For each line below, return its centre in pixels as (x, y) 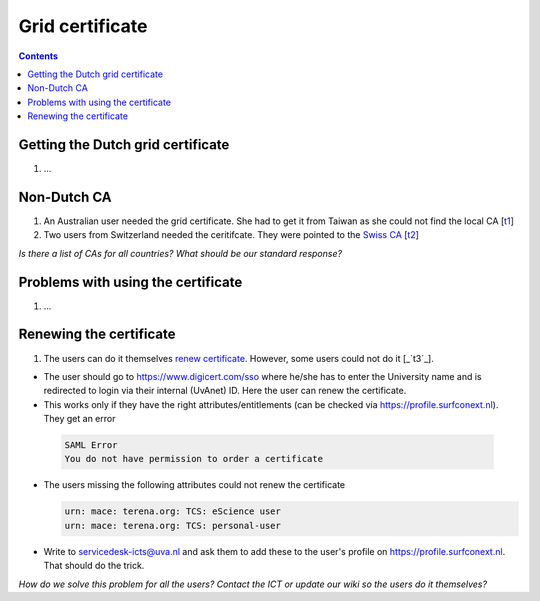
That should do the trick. (94, 566)
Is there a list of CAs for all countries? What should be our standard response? (180, 253)
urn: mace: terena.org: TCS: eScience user (173, 511)
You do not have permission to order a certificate (194, 459)
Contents (38, 56)
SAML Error (91, 445)
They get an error (79, 419)
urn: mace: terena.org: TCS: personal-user (173, 525)
